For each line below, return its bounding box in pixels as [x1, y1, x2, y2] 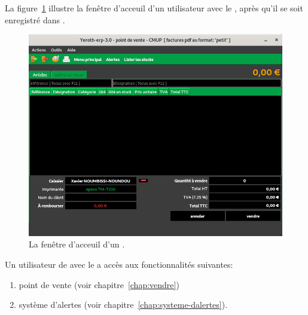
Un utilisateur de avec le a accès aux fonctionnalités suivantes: [5, 258, 233, 270]
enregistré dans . [5, 13, 65, 26]
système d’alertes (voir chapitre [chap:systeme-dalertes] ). [19, 298, 228, 311]
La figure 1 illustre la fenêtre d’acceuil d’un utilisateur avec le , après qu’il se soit [5, 2, 303, 14]
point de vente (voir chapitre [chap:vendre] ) [19, 278, 179, 290]
